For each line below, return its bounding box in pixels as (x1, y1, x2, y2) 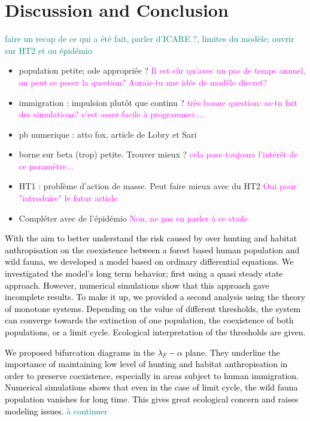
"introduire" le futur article (19, 192, 118, 204)
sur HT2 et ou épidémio (5, 44, 92, 56)
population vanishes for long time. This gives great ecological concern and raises (5, 392, 299, 405)
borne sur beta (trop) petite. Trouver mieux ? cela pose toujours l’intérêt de (19, 148, 298, 160)
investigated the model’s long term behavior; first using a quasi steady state (5, 267, 283, 280)
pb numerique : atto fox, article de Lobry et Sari (19, 128, 197, 140)
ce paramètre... (19, 159, 74, 172)
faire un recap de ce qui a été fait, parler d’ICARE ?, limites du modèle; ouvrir (5, 32, 294, 45)
